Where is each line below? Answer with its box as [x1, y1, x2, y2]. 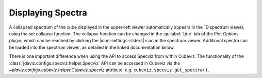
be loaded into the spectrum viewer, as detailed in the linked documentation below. [9, 44, 175, 50]
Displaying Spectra [9, 7, 87, 18]
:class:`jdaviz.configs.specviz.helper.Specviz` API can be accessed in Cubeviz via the [9, 60, 180, 66]
